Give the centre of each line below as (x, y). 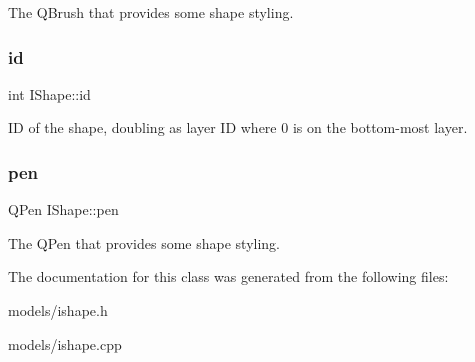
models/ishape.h (58, 310)
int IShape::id (49, 93)
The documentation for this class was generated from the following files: (228, 276)
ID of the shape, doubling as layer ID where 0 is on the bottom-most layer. (238, 127)
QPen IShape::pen (63, 209)
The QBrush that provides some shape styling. (151, 12)
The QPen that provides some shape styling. (144, 242)
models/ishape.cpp (65, 343)
